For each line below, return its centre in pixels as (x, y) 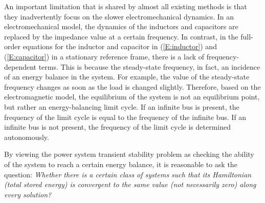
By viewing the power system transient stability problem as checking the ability (129, 154)
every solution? (28, 194)
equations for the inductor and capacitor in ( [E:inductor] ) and (120, 46)
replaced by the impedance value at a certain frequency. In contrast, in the (121, 36)
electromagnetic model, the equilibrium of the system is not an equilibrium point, (132, 97)
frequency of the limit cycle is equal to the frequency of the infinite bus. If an (125, 117)
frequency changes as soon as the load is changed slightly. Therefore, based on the (132, 86)
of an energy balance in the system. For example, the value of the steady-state (127, 77)
